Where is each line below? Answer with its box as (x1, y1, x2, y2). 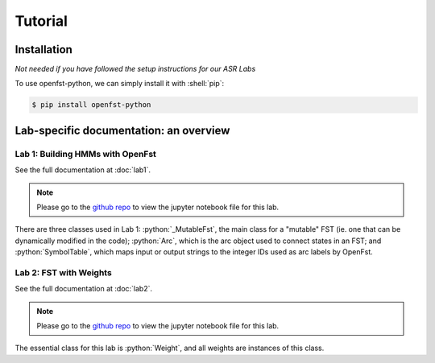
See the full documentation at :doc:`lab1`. (14, 165, 151, 175)
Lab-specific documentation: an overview (14, 123, 230, 137)
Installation (14, 43, 72, 56)
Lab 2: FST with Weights (14, 266, 112, 278)
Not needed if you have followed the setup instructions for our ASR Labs (14, 64, 256, 74)
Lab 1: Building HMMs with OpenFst (14, 148, 157, 159)
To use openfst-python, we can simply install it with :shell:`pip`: (14, 79, 225, 89)
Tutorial (14, 12, 68, 30)
